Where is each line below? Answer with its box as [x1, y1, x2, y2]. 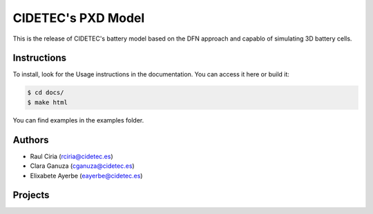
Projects [12, 189, 50, 201]
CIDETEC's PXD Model [12, 10, 145, 25]
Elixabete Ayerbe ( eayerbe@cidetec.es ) [30, 171, 143, 180]
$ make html [27, 98, 68, 106]
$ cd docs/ [27, 89, 64, 96]
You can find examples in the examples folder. [12, 116, 144, 124]
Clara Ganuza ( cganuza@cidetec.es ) [30, 162, 135, 170]
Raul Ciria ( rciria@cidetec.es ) [30, 152, 113, 160]
